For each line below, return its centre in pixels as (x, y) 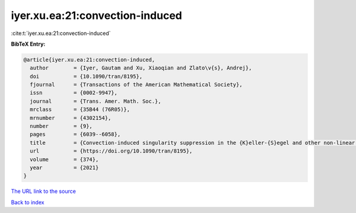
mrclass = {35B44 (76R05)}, (80, 109)
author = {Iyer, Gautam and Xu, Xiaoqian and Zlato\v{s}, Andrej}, (141, 68)
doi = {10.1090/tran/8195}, (86, 76)
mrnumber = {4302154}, (71, 118)
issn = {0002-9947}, (74, 93)
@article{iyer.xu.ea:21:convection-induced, (89, 60)
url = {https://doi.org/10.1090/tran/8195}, (111, 151)
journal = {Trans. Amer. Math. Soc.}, (96, 101)
